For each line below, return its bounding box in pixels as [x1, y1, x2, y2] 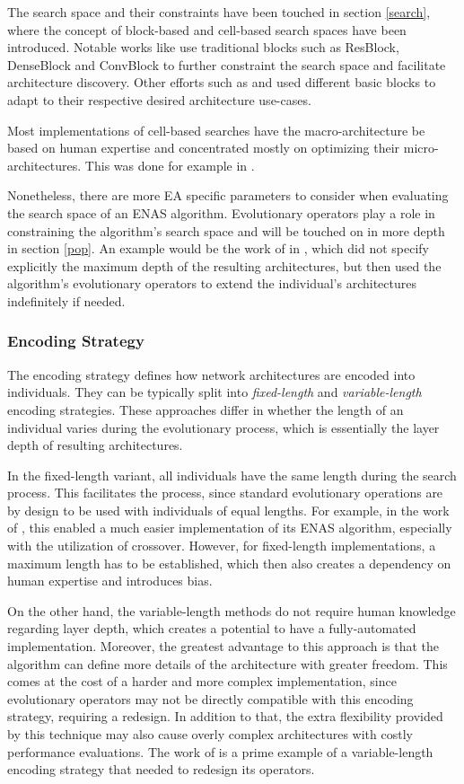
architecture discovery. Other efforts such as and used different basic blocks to [7, 73, 436, 92]
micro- [403, 138, 439, 157]
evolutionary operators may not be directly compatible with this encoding [7, 689, 414, 708]
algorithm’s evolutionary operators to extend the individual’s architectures [7, 274, 416, 293]
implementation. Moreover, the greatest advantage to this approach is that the [7, 637, 440, 656]
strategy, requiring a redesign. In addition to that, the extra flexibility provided [7, 707, 443, 726]
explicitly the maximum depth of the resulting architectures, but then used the [7, 256, 442, 275]
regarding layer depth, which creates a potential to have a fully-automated [7, 619, 416, 638]
